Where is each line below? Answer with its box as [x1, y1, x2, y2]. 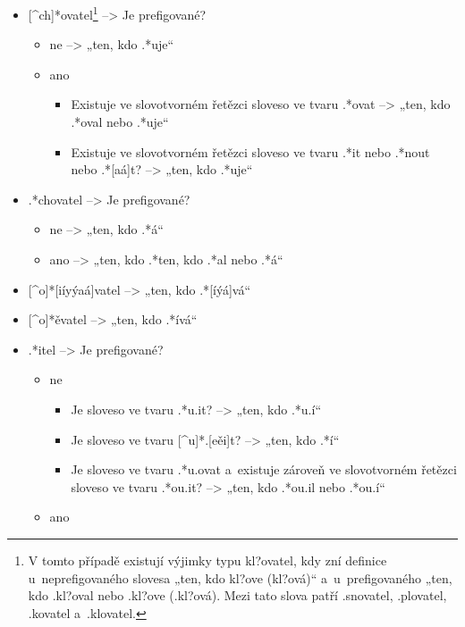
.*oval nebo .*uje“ [71, 113, 169, 131]
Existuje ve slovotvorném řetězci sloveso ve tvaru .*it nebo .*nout [71, 142, 430, 161]
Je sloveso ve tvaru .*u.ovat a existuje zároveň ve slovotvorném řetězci [71, 460, 457, 479]
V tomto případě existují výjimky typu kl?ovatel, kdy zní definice [28, 550, 387, 569]
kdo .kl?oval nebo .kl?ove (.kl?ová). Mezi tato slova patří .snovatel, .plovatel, [28, 586, 447, 605]
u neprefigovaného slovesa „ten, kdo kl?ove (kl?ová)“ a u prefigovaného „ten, [28, 568, 452, 587]
